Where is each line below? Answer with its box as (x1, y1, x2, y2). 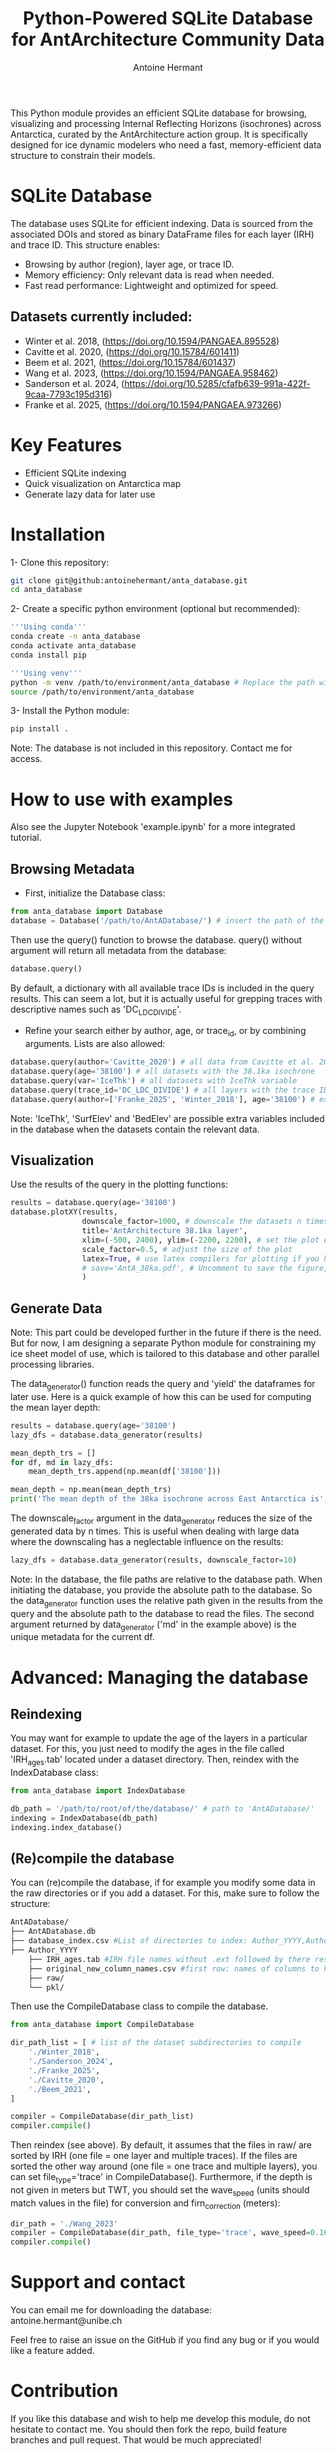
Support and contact (10, 2271, 186, 2294)
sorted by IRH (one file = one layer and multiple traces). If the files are (10, 2150, 298, 2162)
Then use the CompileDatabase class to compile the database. (10, 2000, 269, 2012)
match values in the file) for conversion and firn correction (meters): (10, 2197, 281, 2211)
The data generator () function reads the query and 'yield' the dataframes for (10, 1378, 316, 1392)
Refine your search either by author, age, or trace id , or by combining (24, 1025, 307, 1039)
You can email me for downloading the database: (10, 2304, 213, 2316)
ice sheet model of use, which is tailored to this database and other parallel (10, 1348, 320, 1360)
